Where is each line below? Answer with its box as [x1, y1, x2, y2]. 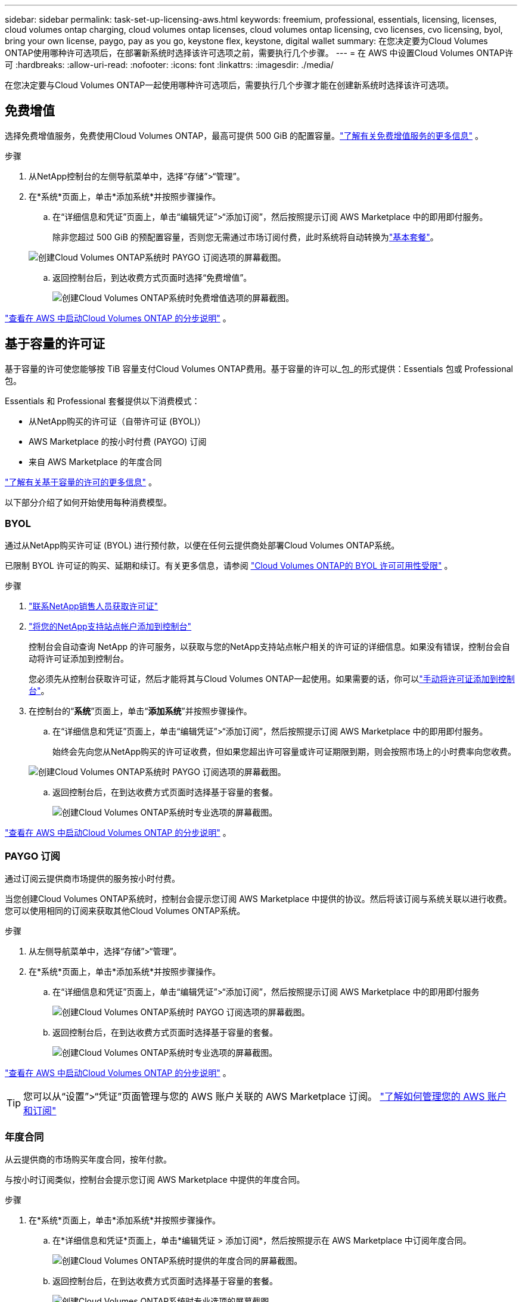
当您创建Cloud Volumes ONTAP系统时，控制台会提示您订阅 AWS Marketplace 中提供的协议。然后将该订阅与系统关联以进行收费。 [5, 894, 512, 904]
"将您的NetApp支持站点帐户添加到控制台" [29, 621, 192, 632]
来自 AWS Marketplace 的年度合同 [29, 456, 162, 467]
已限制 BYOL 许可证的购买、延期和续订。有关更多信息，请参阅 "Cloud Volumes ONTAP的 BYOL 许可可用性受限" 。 [5, 560, 453, 571]
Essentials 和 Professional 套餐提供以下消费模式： [5, 395, 200, 406]
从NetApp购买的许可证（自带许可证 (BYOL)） [29, 416, 206, 426]
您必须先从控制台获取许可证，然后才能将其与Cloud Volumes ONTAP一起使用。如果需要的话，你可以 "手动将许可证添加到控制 [29, 674, 515, 684]
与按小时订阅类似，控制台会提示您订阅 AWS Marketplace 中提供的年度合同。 [5, 1174, 305, 1185]
